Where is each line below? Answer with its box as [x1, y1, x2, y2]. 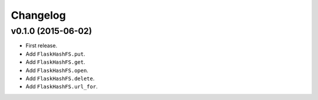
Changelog [11, 9, 66, 22]
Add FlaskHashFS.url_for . [25, 83, 98, 90]
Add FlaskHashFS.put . [25, 50, 85, 57]
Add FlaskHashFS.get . [25, 58, 85, 65]
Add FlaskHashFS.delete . [25, 75, 95, 82]
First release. [25, 42, 58, 49]
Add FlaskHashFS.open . [25, 67, 88, 74]
